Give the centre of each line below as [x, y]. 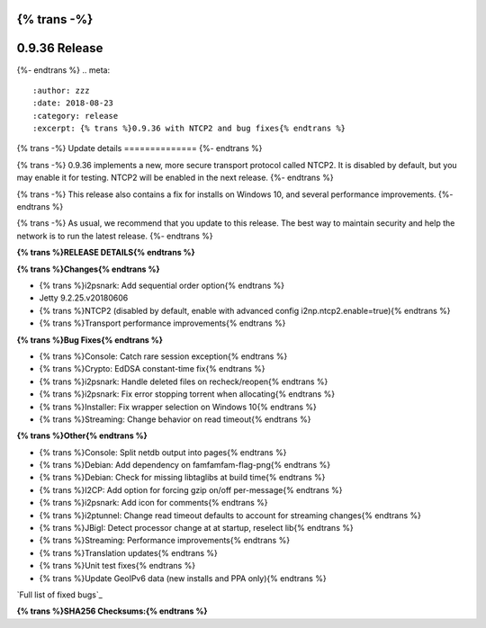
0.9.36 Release [60, 48]
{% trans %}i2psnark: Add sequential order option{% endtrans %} [162, 285]
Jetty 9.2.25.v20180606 [84, 298]
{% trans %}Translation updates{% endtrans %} [128, 552]
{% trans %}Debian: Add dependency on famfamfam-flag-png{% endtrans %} [185, 465]
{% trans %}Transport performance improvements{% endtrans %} [162, 323]
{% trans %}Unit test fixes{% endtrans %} [117, 566]
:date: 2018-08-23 [73, 103]
